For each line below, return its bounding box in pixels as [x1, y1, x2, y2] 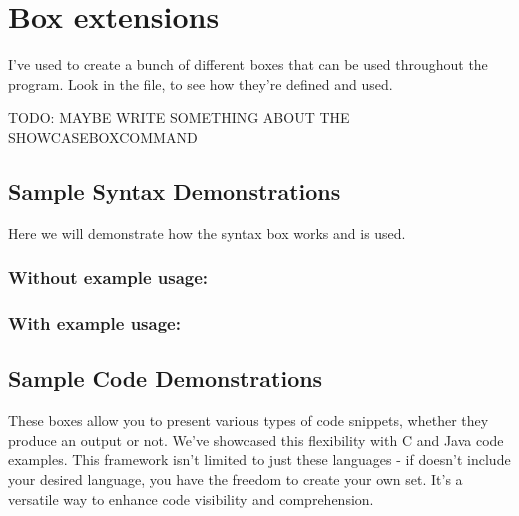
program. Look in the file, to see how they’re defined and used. [8, 73, 393, 94]
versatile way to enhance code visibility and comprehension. [8, 488, 374, 509]
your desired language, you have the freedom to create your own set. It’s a [8, 468, 463, 489]
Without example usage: [8, 265, 209, 290]
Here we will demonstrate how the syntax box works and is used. [8, 222, 406, 243]
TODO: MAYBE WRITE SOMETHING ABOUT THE [8, 107, 350, 128]
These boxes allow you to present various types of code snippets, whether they [8, 410, 489, 431]
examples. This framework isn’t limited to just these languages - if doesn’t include [8, 449, 511, 470]
